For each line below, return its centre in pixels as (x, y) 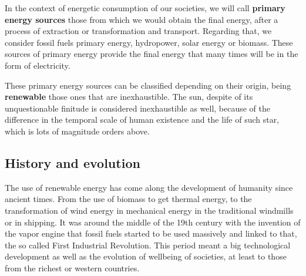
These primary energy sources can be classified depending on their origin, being (148, 85)
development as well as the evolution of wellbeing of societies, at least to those (146, 256)
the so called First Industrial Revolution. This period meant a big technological (148, 245)
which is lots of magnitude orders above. (77, 131)
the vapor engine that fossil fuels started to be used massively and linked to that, (151, 233)
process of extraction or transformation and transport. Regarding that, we (138, 31)
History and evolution (73, 162)
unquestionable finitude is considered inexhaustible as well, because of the (138, 108)
